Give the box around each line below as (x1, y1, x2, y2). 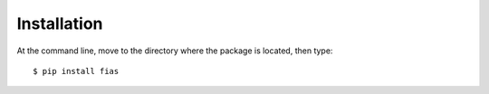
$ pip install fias (33, 66, 120, 76)
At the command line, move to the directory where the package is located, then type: (16, 45, 333, 56)
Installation (16, 14, 103, 33)
